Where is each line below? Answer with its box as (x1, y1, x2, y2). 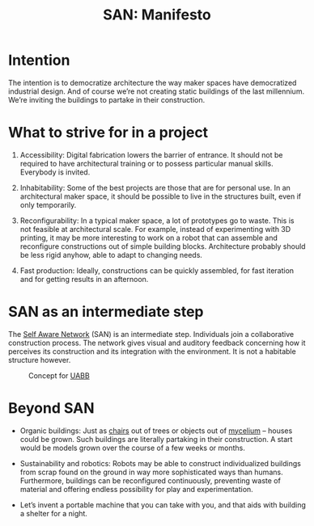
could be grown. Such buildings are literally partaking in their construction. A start (19, 434, 293, 444)
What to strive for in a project (8, 124, 209, 142)
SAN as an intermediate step (8, 303, 204, 321)
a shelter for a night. (19, 508, 88, 518)
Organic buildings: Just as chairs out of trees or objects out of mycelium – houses (19, 426, 293, 436)
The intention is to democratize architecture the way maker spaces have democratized (8, 78, 297, 87)
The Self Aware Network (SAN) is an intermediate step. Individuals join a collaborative (8, 329, 295, 339)
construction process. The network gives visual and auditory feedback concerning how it (8, 338, 306, 347)
